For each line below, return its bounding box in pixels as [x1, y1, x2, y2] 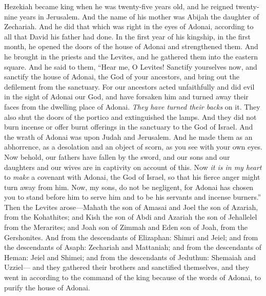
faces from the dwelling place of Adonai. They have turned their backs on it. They [4, 101, 260, 112]
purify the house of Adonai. [4, 282, 90, 292]
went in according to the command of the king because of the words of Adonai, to [4, 272, 261, 283]
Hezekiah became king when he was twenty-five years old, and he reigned [4, 1, 234, 11]
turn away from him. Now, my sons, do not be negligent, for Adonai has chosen [4, 181, 254, 192]
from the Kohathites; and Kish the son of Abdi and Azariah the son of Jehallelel [4, 212, 257, 222]
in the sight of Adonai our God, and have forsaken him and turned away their [4, 91, 249, 102]
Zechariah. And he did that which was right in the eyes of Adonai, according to [4, 21, 254, 32]
